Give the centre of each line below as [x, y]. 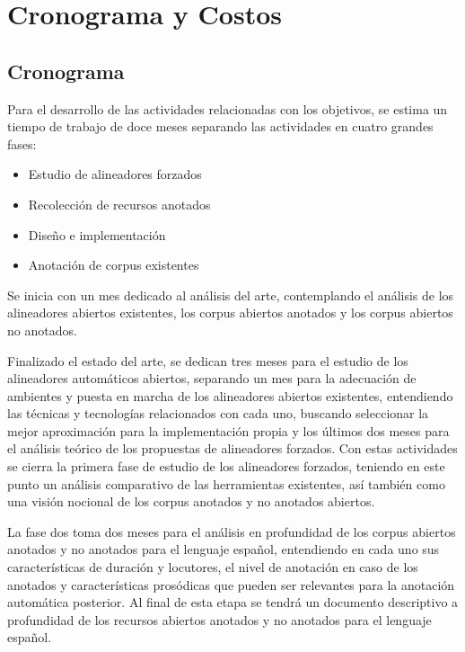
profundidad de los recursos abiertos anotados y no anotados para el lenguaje [219, 619]
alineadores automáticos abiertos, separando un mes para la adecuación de [212, 378]
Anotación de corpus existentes [114, 265]
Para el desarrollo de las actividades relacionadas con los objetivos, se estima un [228, 108]
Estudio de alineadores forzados [115, 174]
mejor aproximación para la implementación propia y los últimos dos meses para [228, 430]
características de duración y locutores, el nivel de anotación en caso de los [213, 567]
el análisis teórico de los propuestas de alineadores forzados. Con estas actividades [232, 448]
